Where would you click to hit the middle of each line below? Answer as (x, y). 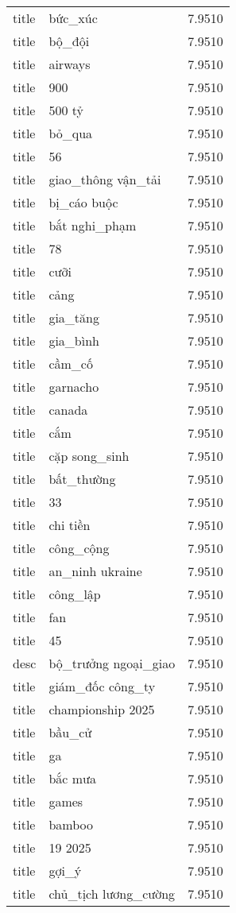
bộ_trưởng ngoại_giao (112, 663)
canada (68, 410)
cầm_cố (71, 364)
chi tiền (70, 525)
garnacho (74, 387)
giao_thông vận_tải (105, 179)
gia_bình (74, 340)
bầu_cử (70, 732)
